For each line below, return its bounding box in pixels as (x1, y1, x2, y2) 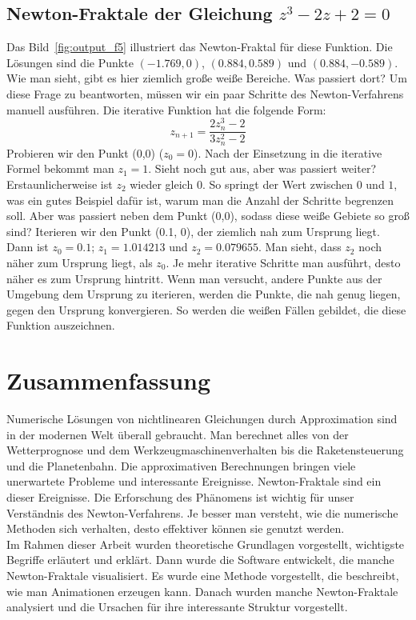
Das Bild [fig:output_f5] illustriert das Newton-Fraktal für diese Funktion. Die (6, 38, 393, 55)
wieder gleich (130, 175, 194, 192)
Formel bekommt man (6, 160, 114, 177)
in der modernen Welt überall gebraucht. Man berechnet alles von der (6, 426, 349, 442)
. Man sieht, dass (258, 238, 342, 255)
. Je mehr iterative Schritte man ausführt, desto (166, 254, 401, 270)
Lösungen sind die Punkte (6, 54, 134, 70)
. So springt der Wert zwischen (202, 175, 354, 192)
